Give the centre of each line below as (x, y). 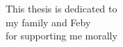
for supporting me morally (61, 36)
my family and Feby (48, 22)
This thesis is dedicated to (61, 8)
